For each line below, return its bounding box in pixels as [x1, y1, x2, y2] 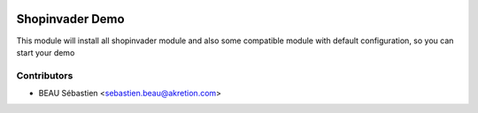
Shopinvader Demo [16, 11, 125, 26]
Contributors [16, 69, 73, 81]
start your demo [16, 47, 75, 57]
